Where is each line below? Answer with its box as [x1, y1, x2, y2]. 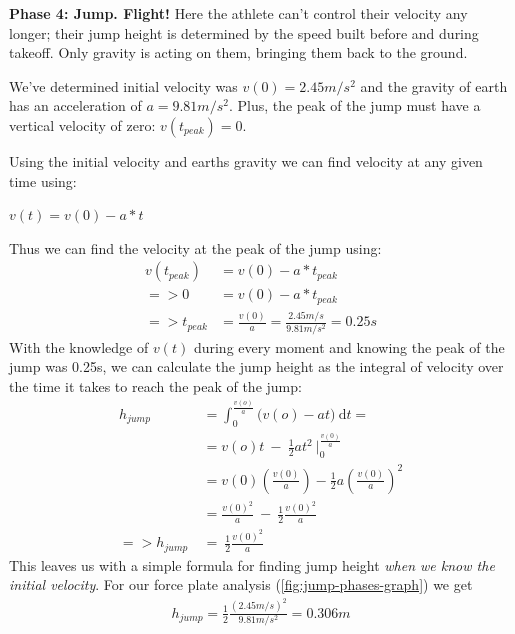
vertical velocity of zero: [9, 114, 156, 135]
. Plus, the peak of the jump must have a [228, 95, 481, 116]
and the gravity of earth [360, 75, 508, 96]
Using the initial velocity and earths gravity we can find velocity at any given [9, 150, 483, 171]
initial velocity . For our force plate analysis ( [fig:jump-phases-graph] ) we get [9, 574, 473, 595]
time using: [9, 170, 77, 191]
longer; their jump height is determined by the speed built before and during [9, 22, 479, 43]
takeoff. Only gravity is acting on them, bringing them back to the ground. [9, 42, 468, 63]
